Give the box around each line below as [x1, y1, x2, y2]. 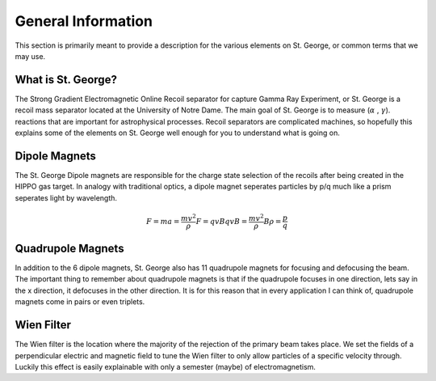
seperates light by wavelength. [15, 193, 117, 202]
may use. [15, 51, 46, 61]
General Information [15, 12, 153, 30]
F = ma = [146, 217, 180, 226]
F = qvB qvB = [195, 217, 248, 226]
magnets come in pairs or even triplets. [15, 297, 145, 307]
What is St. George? [15, 73, 117, 87]
